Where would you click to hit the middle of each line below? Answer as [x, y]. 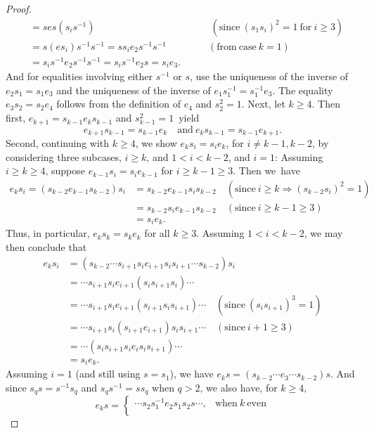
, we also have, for [239, 387]
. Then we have [266, 170]
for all [157, 233]
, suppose [65, 170]
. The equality [303, 90]
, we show [156, 142]
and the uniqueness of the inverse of [134, 90]
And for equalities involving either [79, 76]
